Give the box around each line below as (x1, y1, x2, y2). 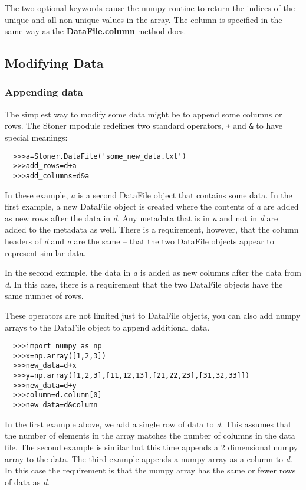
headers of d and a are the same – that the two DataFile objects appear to (5, 234, 274, 247)
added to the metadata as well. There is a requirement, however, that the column (5, 223, 299, 236)
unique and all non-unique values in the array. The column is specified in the (5, 13, 282, 25)
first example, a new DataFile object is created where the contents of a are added (5, 200, 299, 213)
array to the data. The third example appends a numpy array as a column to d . (5, 452, 292, 465)
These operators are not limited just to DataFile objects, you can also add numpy (5, 309, 301, 321)
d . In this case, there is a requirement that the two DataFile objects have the (5, 277, 283, 290)
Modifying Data (5, 54, 104, 72)
